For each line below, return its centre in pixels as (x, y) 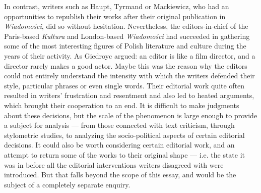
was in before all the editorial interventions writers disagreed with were (114, 164)
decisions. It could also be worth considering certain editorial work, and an (119, 145)
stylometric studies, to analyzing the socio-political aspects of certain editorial (124, 135)
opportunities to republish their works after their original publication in (115, 16)
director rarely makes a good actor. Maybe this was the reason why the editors (126, 65)
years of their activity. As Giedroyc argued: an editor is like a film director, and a (130, 55)
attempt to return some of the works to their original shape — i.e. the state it (125, 154)
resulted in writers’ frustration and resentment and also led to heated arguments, (129, 95)
